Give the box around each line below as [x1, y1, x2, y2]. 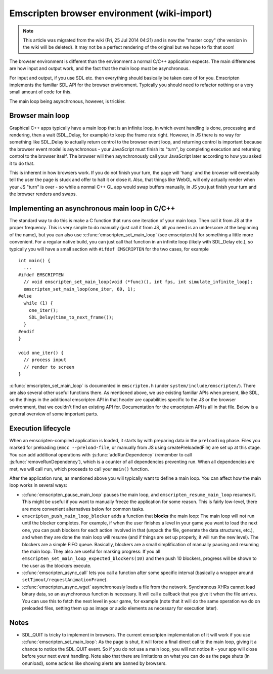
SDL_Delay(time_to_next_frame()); [28, 314, 115, 321]
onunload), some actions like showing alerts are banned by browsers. [22, 660, 167, 666]
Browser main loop [9, 112, 70, 120]
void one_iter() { [18, 350, 64, 356]
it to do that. [9, 160, 35, 166]
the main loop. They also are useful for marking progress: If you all [22, 548, 161, 554]
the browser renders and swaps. [9, 191, 77, 197]
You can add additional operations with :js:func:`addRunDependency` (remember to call [9, 451, 192, 457]
